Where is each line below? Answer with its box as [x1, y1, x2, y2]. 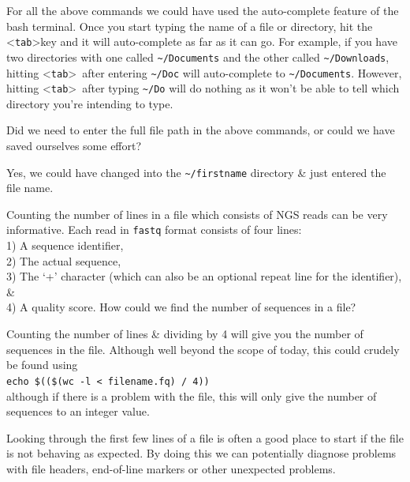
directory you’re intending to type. [6, 95, 173, 111]
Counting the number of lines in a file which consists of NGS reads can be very [6, 205, 388, 222]
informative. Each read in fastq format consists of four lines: [6, 221, 302, 238]
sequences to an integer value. [6, 403, 150, 420]
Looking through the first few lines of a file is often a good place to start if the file [6, 429, 404, 446]
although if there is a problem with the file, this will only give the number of [6, 387, 377, 404]
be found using [6, 356, 78, 373]
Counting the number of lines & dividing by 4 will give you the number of [6, 326, 363, 342]
